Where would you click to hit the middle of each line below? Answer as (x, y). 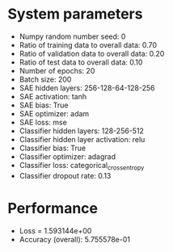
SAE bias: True (44, 105)
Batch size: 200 (45, 79)
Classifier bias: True (53, 148)
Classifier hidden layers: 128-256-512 (82, 131)
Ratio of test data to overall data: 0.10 (81, 62)
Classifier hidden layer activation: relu (82, 139)
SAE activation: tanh (53, 96)
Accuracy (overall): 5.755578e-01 (75, 239)
